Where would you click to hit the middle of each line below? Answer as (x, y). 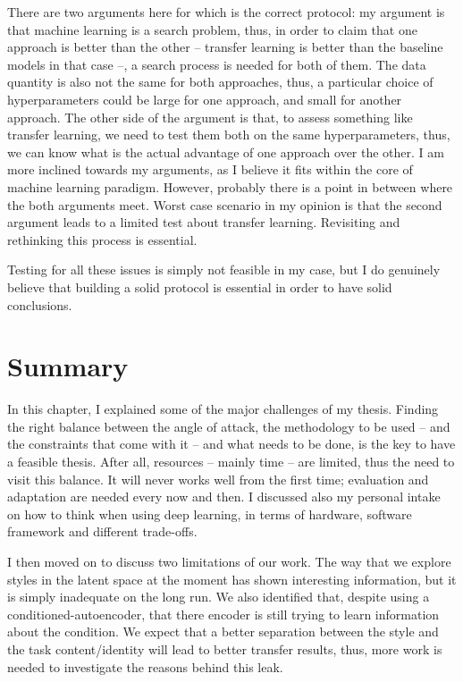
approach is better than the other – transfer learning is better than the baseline (225, 47)
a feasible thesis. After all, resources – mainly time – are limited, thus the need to (231, 461)
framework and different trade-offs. (102, 531)
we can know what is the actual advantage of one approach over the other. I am (226, 152)
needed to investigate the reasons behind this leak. (145, 666)
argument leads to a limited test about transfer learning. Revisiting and (204, 222)
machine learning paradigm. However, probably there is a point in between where (230, 186)
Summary (68, 366)
